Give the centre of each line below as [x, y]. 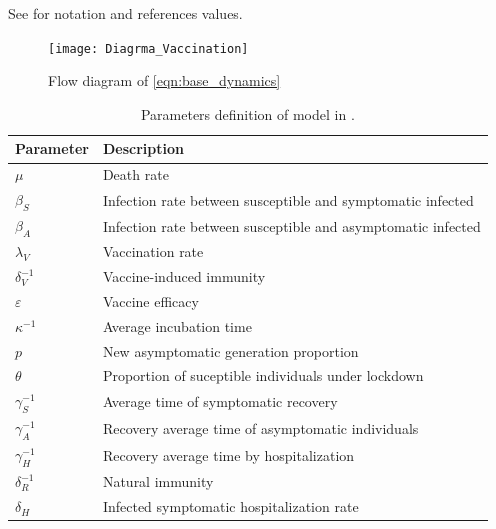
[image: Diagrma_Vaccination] [148, 48]
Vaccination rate [153, 251]
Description [143, 148]
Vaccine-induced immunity [184, 276]
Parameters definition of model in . [247, 113]
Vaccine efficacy [150, 300]
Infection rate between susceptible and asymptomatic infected [291, 225]
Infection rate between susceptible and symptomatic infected [288, 199]
